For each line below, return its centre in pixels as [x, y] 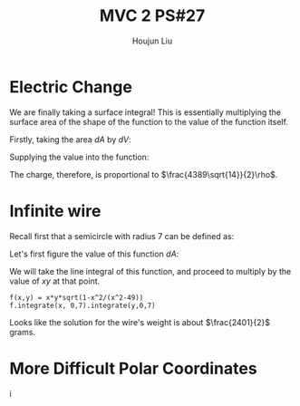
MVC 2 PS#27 [152, 16]
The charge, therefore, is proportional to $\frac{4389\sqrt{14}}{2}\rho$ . [144, 174]
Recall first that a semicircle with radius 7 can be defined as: [122, 236]
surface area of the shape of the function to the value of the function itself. [149, 121]
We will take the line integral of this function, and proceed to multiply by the [150, 271]
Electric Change [71, 87]
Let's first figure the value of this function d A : [94, 254]
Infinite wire [55, 211]
